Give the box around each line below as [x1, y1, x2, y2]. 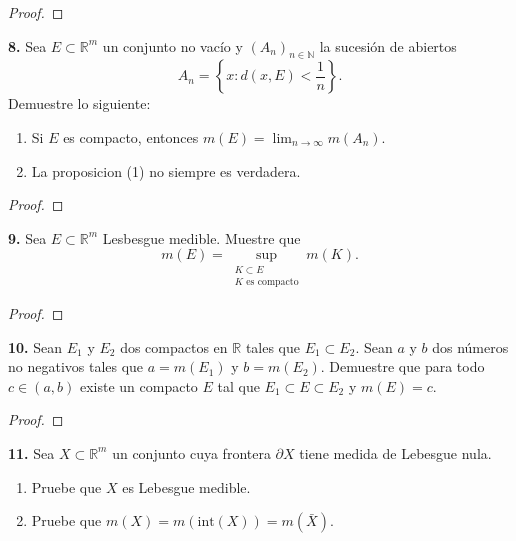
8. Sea [8, 35, 47, 56]
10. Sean [8, 336, 63, 357]
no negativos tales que [8, 356, 144, 377]
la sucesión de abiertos [319, 35, 457, 56]
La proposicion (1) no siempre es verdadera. [31, 160, 301, 181]
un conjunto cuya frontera [112, 442, 271, 463]
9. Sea [8, 227, 47, 248]
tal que [217, 375, 260, 396]
